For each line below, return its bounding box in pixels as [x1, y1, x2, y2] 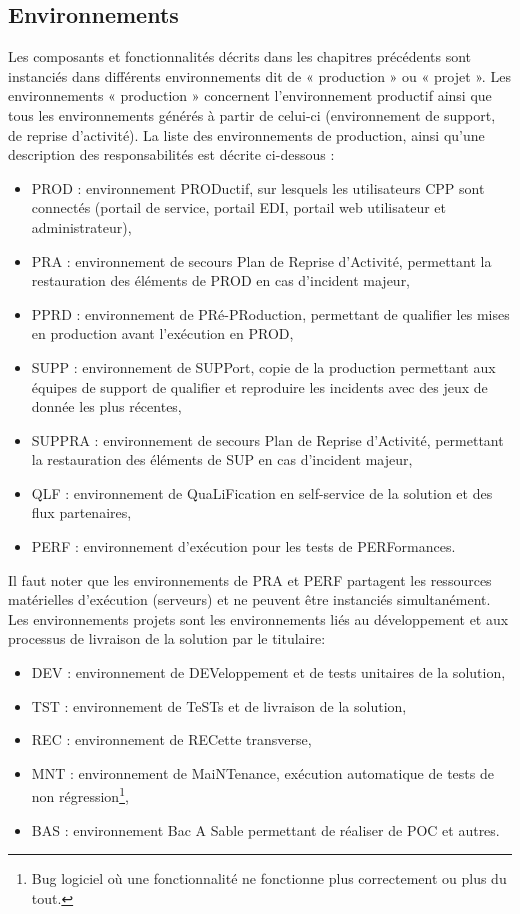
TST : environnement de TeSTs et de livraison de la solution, [31, 695, 407, 716]
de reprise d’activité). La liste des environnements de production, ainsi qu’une [8, 124, 485, 145]
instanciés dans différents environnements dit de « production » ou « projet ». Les [8, 65, 511, 86]
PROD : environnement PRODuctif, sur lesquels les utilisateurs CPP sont [31, 177, 485, 198]
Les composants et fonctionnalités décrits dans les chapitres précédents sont [8, 46, 472, 67]
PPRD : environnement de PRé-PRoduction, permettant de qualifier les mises [31, 303, 510, 324]
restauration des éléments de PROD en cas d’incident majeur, [31, 270, 411, 291]
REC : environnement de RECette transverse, [31, 729, 312, 750]
